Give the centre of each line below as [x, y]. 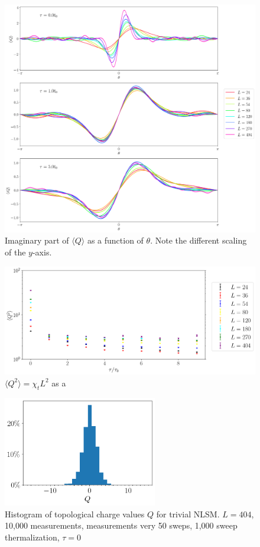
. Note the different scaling [199, 240]
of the [15, 252]
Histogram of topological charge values [75, 514]
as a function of [115, 240]
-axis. [42, 252]
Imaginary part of [37, 240]
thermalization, [32, 537]
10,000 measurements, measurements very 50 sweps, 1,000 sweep [121, 525]
